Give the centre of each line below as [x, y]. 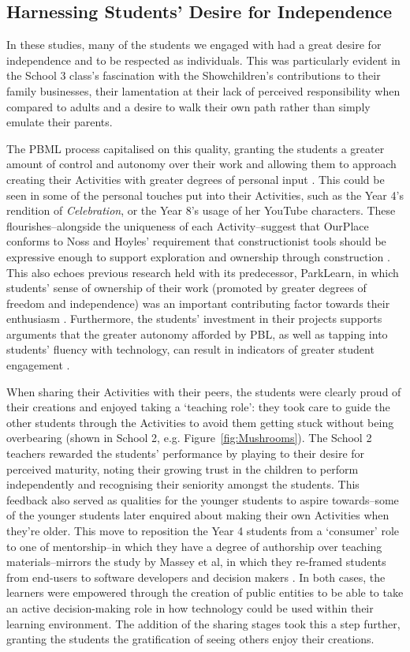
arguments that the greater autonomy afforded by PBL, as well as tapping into [197, 333]
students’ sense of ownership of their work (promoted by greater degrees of [186, 288]
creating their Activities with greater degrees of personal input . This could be [196, 179]
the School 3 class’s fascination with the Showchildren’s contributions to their [194, 75]
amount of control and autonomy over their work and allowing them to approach [201, 164]
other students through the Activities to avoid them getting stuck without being [200, 422]
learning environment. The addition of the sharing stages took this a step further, [203, 623]
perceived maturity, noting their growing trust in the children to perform [183, 468]
